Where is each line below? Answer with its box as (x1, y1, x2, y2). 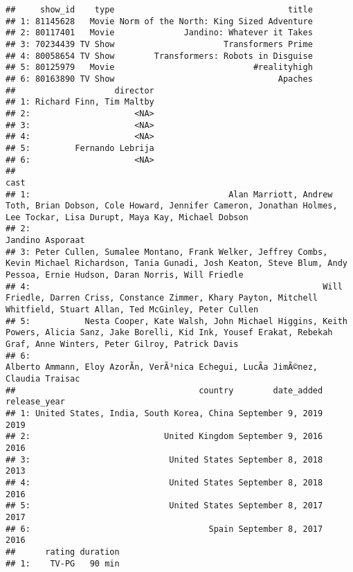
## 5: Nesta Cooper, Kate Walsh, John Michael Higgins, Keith (6, 316, 347, 326)
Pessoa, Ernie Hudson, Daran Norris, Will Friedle (6, 270, 244, 280)
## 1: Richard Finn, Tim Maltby (6, 97, 154, 107)
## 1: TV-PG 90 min (6, 558, 120, 569)
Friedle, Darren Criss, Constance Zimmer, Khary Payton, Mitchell (6, 293, 318, 303)
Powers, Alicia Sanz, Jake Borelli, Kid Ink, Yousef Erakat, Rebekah (6, 328, 333, 338)
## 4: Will (6, 281, 343, 292)
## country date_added (6, 385, 323, 395)
